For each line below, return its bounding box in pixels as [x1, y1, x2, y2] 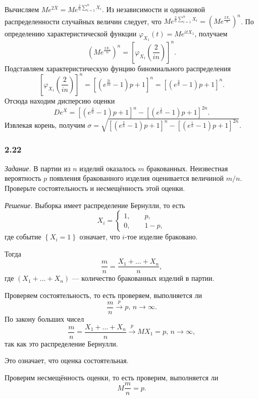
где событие [5, 231, 41, 242]
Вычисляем [5, 4, 39, 15]
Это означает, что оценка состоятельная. [5, 355, 129, 366]
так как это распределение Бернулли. [5, 338, 118, 348]
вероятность [5, 173, 41, 183]
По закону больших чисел [5, 313, 84, 324]
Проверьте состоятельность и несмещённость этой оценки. [5, 182, 185, 193]
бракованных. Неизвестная [146, 163, 228, 173]
